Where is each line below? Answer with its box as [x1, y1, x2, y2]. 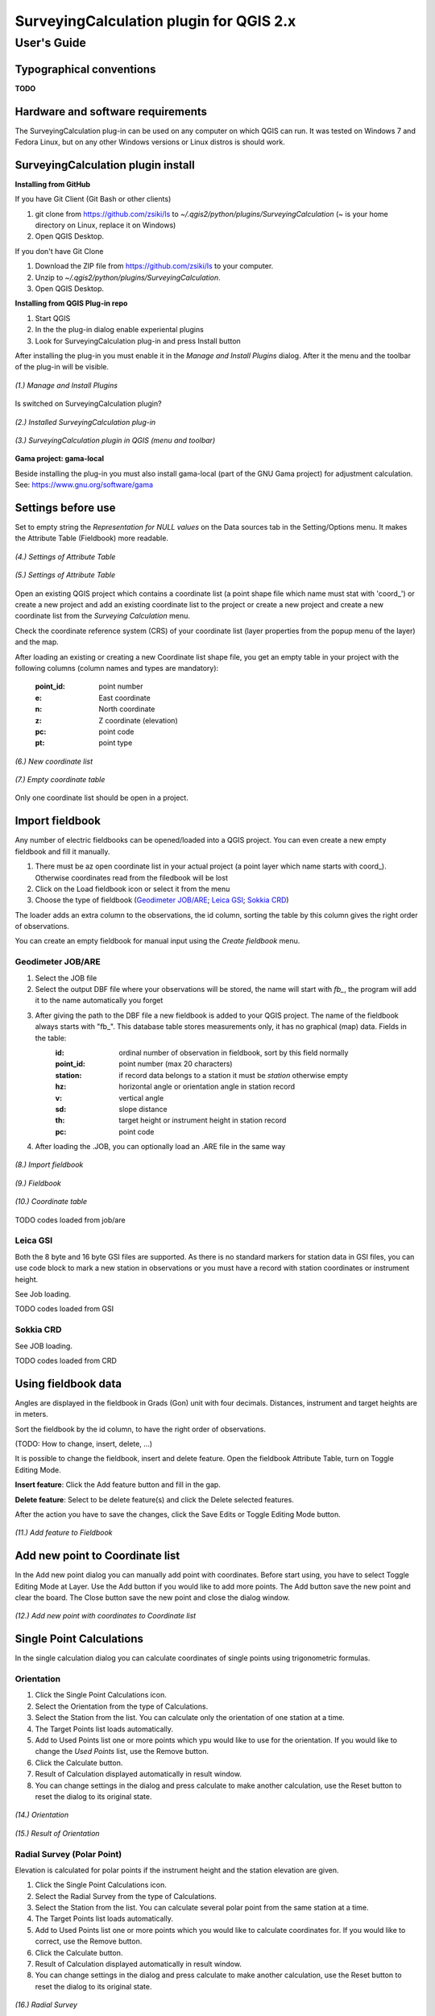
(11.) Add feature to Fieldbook [14, 1528, 113, 1538]
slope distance [118, 1104, 168, 1114]
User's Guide [14, 35, 86, 50]
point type [98, 738, 133, 748]
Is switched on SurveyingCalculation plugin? [14, 399, 162, 409]
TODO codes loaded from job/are [14, 1214, 126, 1225]
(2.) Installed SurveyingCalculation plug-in [14, 417, 156, 427]
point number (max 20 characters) [118, 1059, 233, 1068]
